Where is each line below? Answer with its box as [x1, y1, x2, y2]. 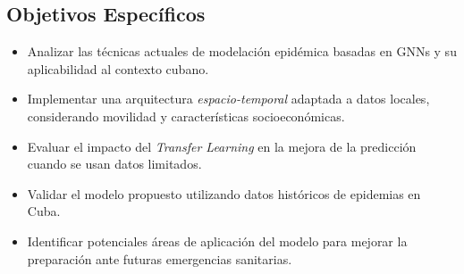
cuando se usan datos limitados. [27, 154, 202, 173]
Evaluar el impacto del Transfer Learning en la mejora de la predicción [27, 137, 417, 155]
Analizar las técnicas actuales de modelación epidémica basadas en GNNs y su [27, 42, 457, 61]
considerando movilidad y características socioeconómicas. [27, 106, 345, 125]
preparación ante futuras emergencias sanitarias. [27, 249, 292, 268]
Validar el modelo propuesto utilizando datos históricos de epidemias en [27, 184, 421, 203]
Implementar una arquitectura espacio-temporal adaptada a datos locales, [27, 89, 430, 108]
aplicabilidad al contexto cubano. [27, 59, 209, 78]
